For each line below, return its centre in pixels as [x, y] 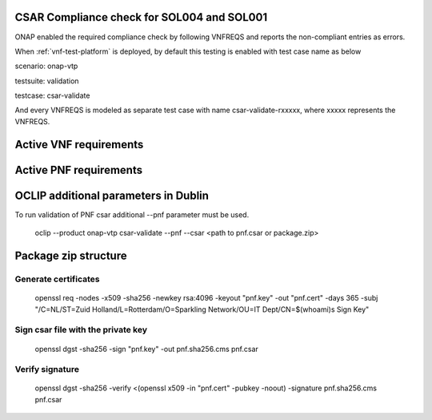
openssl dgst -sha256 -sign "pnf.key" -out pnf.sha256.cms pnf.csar [147, 349]
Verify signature [47, 370]
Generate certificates [57, 279]
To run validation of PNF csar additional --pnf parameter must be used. [132, 214]
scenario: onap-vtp [46, 66]
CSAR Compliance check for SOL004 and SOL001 [141, 17]
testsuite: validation [47, 81]
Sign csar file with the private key [81, 330]
